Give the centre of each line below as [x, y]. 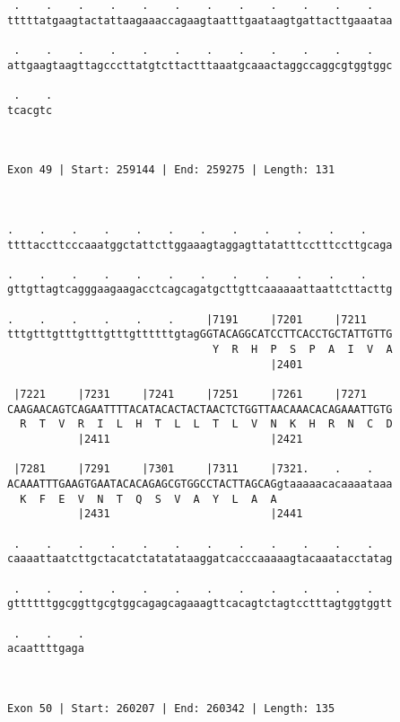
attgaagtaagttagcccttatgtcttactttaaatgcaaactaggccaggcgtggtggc [200, 65]
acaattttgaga [46, 649]
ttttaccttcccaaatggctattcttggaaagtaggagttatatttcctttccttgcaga [200, 245]
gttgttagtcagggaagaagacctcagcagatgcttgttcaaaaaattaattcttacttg [200, 290]
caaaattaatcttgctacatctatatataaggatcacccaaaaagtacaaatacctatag [200, 559]
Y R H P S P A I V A [303, 350]
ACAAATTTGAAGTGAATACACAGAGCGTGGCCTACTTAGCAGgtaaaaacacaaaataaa [200, 484]
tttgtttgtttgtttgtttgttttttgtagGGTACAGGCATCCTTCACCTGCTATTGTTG [200, 335]
